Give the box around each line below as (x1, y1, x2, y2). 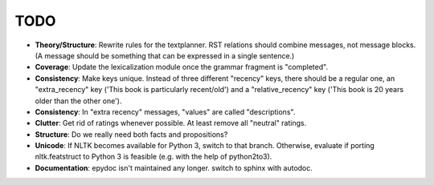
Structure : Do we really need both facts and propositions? (35, 129, 228, 139)
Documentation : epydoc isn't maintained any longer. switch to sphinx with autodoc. (35, 163, 313, 172)
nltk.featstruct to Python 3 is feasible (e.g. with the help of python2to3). (35, 152, 272, 162)
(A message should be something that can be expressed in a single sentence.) (35, 50, 295, 60)
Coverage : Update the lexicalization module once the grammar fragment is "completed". (35, 62, 329, 72)
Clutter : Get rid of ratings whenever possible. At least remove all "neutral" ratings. (35, 119, 307, 128)
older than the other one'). (35, 96, 122, 106)
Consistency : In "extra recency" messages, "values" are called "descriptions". (35, 107, 296, 116)
